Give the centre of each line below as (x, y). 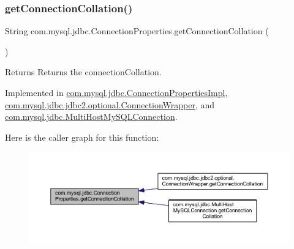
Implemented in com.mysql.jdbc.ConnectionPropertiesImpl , (116, 92)
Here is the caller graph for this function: (82, 137)
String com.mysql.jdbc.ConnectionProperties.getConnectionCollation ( (137, 31)
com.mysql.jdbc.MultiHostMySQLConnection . (91, 117)
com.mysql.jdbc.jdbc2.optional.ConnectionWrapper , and (110, 104)
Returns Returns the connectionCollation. (83, 72)
